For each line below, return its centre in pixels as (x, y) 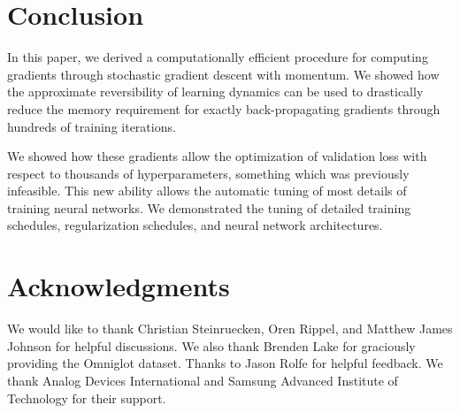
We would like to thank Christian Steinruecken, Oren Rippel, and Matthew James (230, 329)
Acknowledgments (119, 286)
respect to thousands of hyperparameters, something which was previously (208, 173)
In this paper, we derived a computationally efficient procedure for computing (218, 57)
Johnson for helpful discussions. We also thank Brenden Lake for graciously (211, 345)
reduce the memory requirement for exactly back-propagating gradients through (224, 108)
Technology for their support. (87, 398)
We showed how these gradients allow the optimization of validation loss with (217, 156)
